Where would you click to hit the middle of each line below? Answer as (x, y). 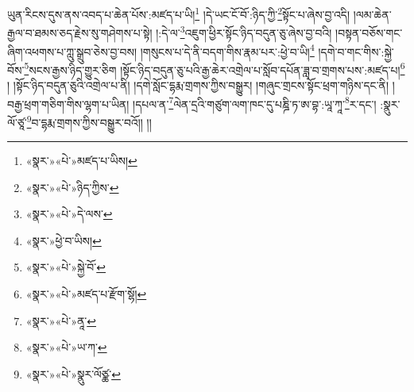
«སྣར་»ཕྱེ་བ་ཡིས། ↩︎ (64, 240)
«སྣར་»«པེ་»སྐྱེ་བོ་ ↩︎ (66, 267)
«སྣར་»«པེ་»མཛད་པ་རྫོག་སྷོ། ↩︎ (86, 294)
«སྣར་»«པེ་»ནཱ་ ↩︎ (61, 320)
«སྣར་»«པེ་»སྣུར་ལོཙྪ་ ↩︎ (73, 373)
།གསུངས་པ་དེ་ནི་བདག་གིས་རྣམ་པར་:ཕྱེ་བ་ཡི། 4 (227, 50)
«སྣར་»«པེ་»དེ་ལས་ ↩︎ (69, 214)
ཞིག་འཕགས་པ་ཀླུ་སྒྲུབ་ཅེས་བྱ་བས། (72, 51)
